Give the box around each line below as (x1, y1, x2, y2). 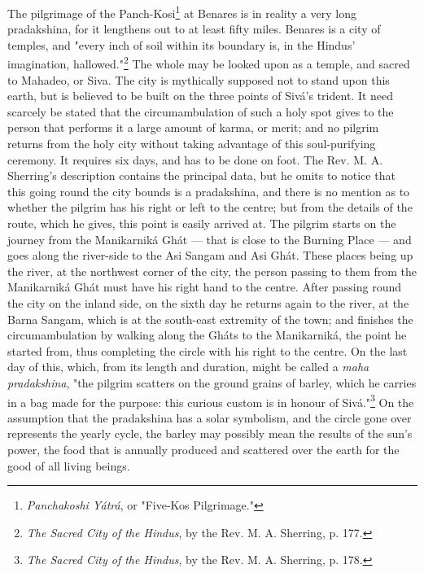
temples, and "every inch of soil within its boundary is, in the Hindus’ (7, 36, 356, 53)
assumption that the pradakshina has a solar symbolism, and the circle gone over (7, 409, 412, 426)
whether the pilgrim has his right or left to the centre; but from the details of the (7, 199, 413, 216)
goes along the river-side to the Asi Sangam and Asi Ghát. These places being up (7, 247, 413, 264)
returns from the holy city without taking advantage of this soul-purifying (7, 135, 376, 152)
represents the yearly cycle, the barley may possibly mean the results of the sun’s (7, 425, 413, 442)
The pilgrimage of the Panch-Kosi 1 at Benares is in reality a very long (7, 2, 356, 21)
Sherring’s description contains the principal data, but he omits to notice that (7, 167, 396, 184)
